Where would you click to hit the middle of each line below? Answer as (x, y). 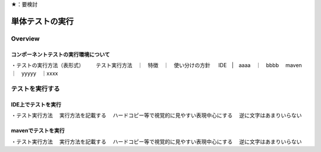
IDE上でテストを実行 (36, 104)
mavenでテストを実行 (38, 131)
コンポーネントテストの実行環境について (60, 54)
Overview (25, 39)
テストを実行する (35, 89)
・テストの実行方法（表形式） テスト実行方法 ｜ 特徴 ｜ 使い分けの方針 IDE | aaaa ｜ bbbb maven (157, 65)
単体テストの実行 (42, 21)
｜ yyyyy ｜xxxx (34, 74)
